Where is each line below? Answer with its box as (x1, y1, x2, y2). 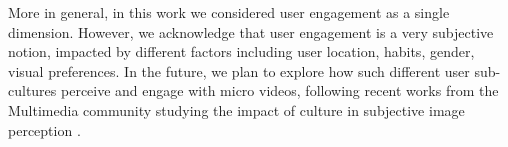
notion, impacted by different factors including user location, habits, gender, (8, 41, 475, 62)
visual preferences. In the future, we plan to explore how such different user (8, 60, 470, 81)
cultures (8, 80, 57, 101)
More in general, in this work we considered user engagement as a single (8, 2, 450, 22)
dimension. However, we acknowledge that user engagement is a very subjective (8, 21, 494, 42)
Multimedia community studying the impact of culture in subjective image (8, 99, 465, 120)
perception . (8, 119, 81, 140)
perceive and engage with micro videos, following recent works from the (61, 80, 499, 101)
